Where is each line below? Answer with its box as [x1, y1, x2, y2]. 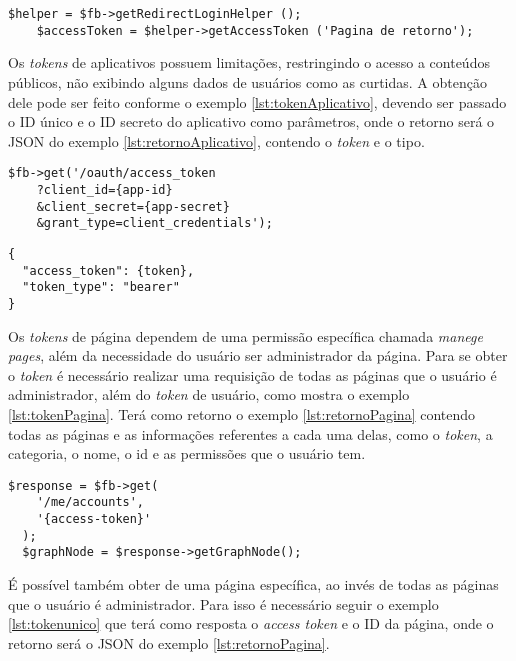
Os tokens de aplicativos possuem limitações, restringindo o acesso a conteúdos [8, 52, 490, 73]
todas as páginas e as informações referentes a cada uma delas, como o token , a [8, 423, 493, 444]
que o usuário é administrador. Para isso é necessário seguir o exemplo [8, 593, 439, 614]
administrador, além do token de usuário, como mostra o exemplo [8, 384, 410, 405]
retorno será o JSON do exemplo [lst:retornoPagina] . [8, 632, 330, 653]
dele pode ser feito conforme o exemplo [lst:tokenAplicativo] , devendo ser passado [8, 91, 507, 112]
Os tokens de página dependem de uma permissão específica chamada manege [8, 325, 483, 346]
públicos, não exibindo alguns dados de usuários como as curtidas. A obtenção [8, 71, 487, 92]
